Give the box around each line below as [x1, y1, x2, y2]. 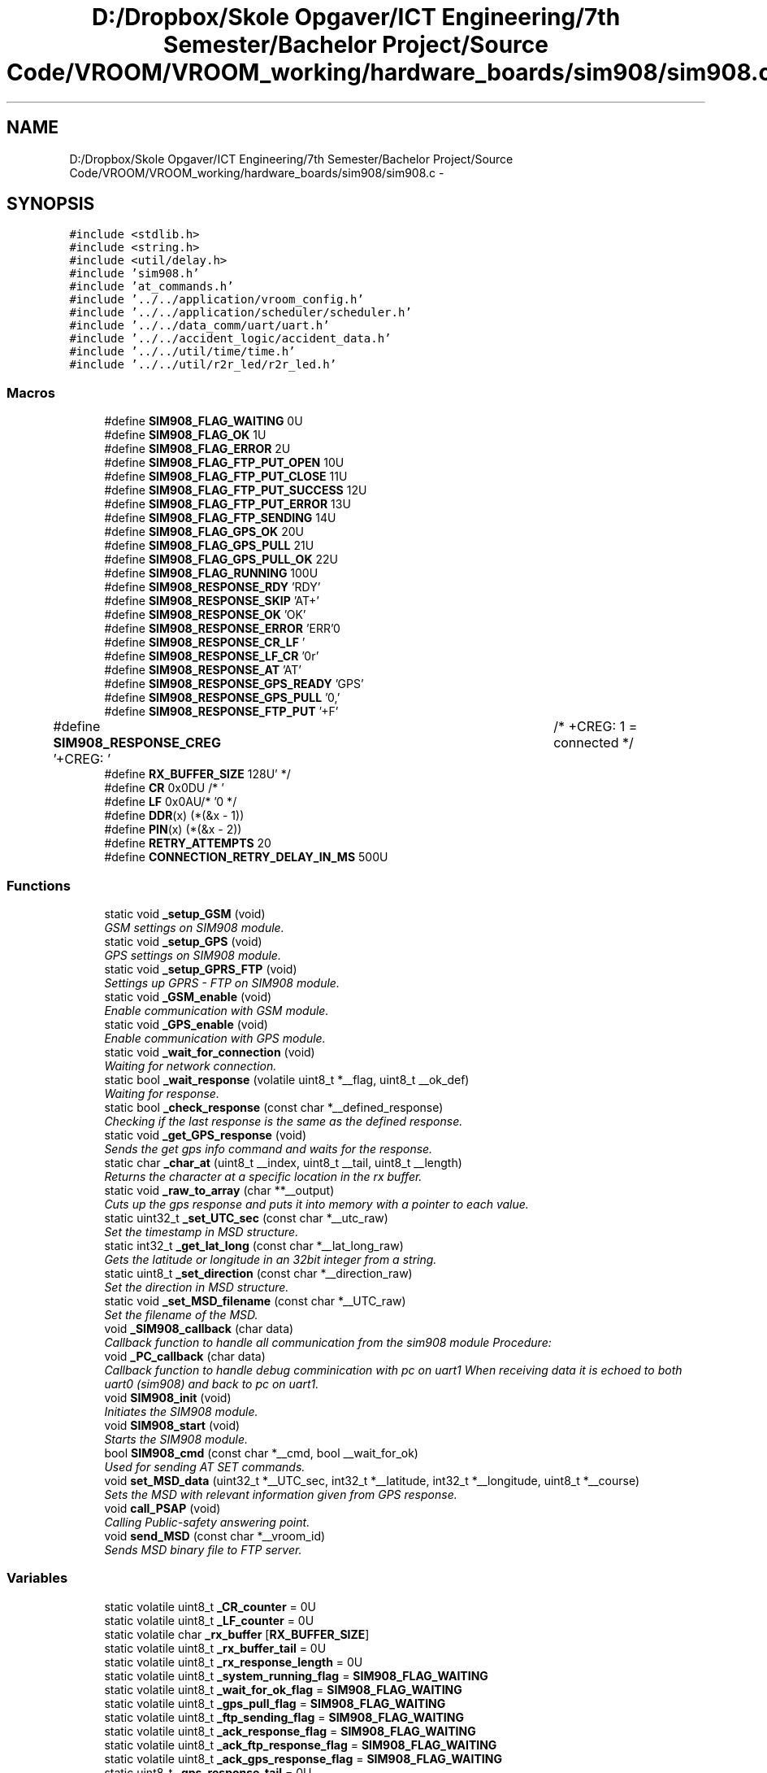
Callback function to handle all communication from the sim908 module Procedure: [104, 1335, 552, 1349]
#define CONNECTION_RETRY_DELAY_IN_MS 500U [104, 850, 388, 865]
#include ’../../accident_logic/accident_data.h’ [69, 332, 392, 346]
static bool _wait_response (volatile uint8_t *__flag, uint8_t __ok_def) [104, 1072, 470, 1087]
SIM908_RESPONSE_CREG [53, 734, 221, 751]
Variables [6, 1570, 68, 1587]
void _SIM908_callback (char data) [104, 1321, 294, 1335]
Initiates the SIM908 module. [104, 1404, 258, 1418]
